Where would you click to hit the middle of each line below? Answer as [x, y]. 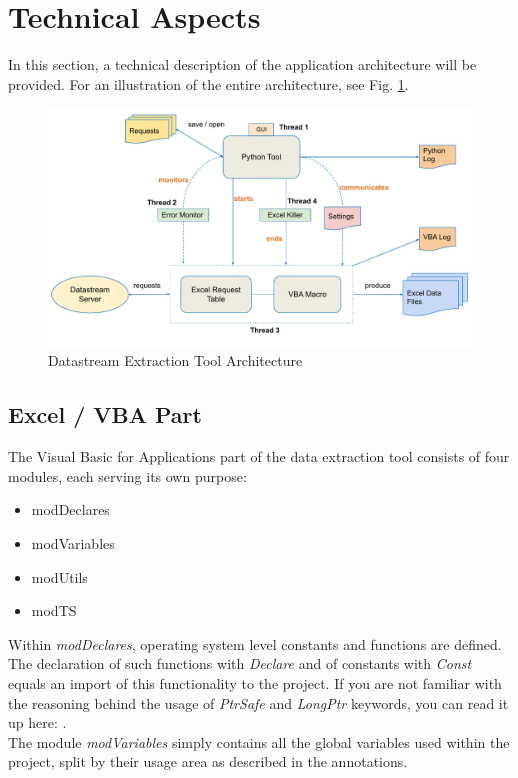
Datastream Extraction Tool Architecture [175, 360]
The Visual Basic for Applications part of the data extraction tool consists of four [259, 456]
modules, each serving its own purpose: [127, 475]
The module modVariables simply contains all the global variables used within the [259, 741]
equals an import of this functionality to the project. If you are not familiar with [255, 682]
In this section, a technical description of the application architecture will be [242, 64]
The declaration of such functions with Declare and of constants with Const [240, 663]
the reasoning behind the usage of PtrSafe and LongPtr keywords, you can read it [258, 702]
